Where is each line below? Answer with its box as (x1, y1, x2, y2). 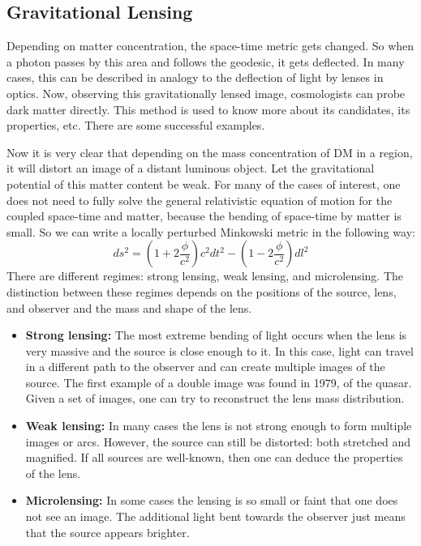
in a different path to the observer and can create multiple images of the (25, 358, 385, 375)
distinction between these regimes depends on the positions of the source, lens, (6, 283, 397, 300)
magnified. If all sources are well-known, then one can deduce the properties (25, 449, 403, 466)
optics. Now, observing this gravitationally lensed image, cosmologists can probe (6, 84, 406, 101)
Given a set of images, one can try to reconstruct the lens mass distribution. (25, 390, 405, 407)
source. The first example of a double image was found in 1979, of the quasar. (25, 373, 412, 390)
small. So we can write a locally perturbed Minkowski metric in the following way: (6, 223, 415, 240)
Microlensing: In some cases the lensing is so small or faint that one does (25, 492, 398, 509)
